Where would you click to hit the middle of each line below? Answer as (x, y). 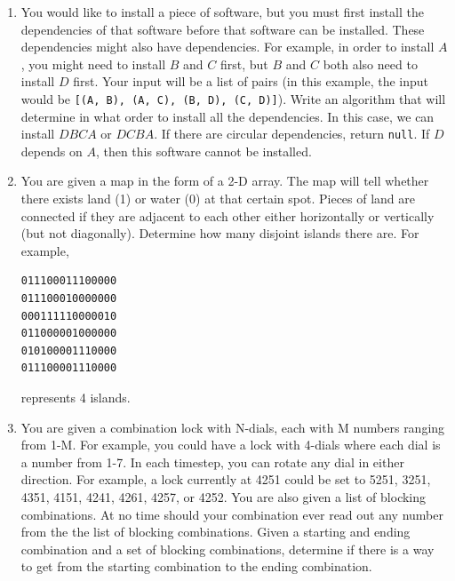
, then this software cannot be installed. (204, 151)
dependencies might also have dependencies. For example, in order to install (227, 47)
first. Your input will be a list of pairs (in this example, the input (251, 81)
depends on (52, 151)
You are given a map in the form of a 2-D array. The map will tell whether (225, 181)
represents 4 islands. (76, 397)
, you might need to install (93, 64)
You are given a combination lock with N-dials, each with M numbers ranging (233, 427)
